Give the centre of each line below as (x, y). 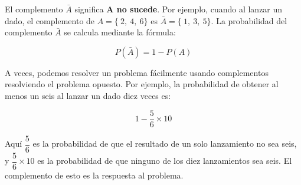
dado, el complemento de (50, 20)
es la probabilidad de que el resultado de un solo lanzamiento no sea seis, (165, 143)
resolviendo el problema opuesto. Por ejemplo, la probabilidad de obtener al (142, 84)
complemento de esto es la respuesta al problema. (94, 175)
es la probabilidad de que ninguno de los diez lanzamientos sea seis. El (165, 161)
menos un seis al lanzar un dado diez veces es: (88, 95)
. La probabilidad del (249, 20)
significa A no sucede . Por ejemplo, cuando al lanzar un (179, 9)
